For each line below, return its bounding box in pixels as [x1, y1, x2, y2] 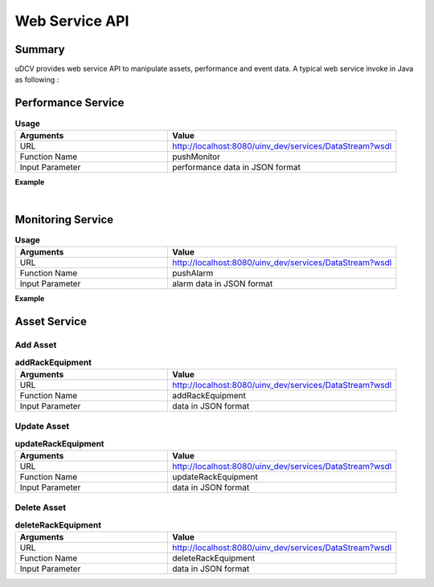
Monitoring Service [14, 213, 114, 226]
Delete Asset [14, 502, 67, 513]
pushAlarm [171, 267, 214, 279]
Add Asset [14, 340, 57, 351]
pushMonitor [171, 151, 221, 162]
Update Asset [14, 421, 70, 432]
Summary [14, 43, 65, 56]
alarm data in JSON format [171, 278, 273, 289]
